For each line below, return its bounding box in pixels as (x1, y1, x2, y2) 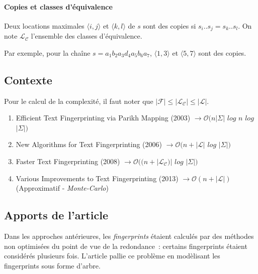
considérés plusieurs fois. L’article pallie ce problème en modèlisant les (4, 250, 220, 261)
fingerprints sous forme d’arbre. (4, 260, 101, 270)
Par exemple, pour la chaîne (4, 47, 91, 58)
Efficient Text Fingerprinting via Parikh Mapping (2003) (16, 112, 191, 123)
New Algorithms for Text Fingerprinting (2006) (16, 139, 162, 150)
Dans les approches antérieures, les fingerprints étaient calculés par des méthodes (4, 231, 254, 241)
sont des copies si (143, 20, 196, 31)
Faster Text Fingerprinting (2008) (16, 156, 120, 167)
